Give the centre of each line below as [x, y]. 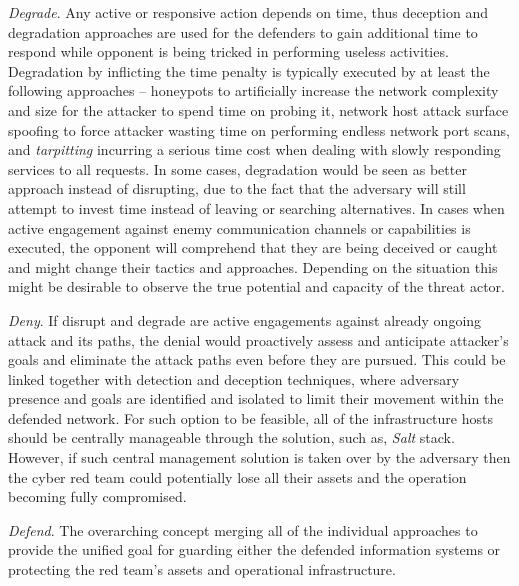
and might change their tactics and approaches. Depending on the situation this [253, 266]
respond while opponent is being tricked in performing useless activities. [228, 51]
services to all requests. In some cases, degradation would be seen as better [237, 168]
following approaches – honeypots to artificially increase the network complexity [253, 90]
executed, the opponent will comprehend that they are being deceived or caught [253, 247]
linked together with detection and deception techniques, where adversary [234, 378]
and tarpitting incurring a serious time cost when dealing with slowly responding [254, 149]
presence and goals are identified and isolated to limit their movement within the [256, 398]
